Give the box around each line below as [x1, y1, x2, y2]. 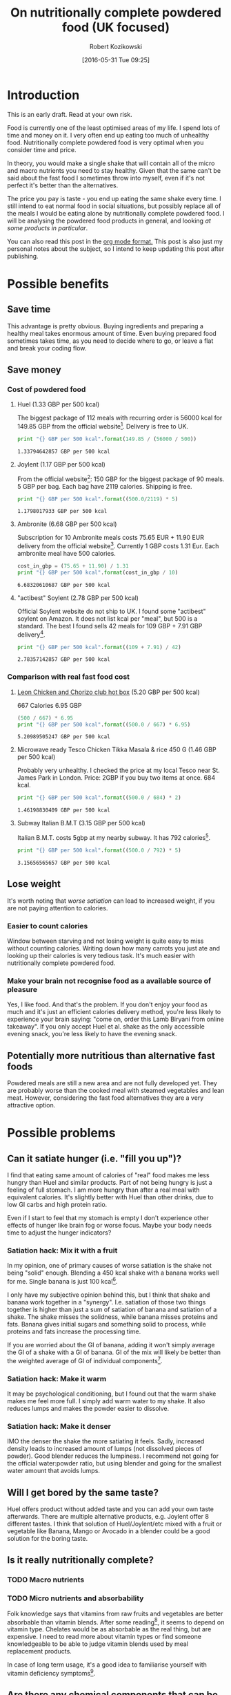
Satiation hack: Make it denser [7, 1421, 112, 1431]
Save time [7, 303, 51, 315]
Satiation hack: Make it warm [7, 1374, 107, 1383]
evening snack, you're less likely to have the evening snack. [7, 1030, 177, 1038]
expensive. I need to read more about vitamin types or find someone [7, 1633, 202, 1641]
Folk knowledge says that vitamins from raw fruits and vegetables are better [7, 1609, 223, 1618]
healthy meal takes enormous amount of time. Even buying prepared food [7, 329, 217, 337]
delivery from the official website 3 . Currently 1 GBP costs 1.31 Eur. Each [17, 541, 219, 550]
